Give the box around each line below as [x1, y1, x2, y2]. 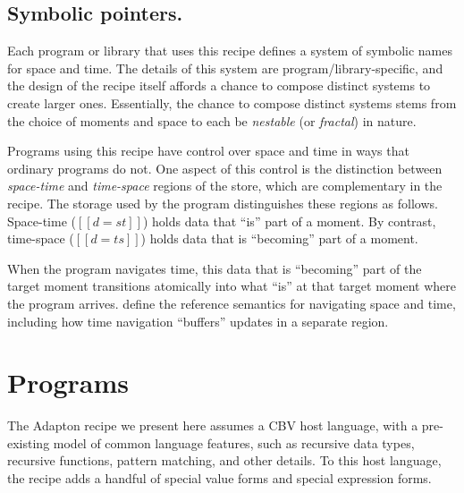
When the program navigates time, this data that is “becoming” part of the [7, 259, 422, 277]
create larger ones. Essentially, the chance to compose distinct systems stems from [7, 93, 457, 112]
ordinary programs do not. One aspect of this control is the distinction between [7, 158, 443, 177]
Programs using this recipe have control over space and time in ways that [7, 141, 409, 160]
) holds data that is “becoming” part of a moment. [140, 229, 418, 248]
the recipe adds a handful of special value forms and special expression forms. [7, 469, 432, 488]
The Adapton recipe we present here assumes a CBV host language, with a [7, 416, 418, 435]
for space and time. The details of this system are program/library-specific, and [7, 58, 443, 77]
